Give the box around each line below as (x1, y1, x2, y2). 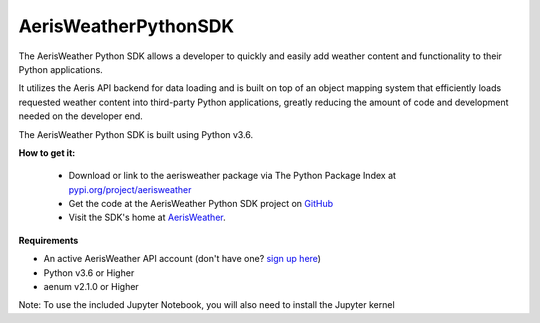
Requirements (18, 234, 79, 246)
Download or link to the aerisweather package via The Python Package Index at (68, 170, 397, 182)
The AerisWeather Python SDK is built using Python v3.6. (18, 128, 254, 140)
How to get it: (18, 146, 76, 159)
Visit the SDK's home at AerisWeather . (68, 211, 226, 224)
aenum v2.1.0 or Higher (43, 281, 139, 293)
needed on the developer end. (18, 110, 144, 122)
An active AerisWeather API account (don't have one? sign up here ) (43, 253, 322, 265)
